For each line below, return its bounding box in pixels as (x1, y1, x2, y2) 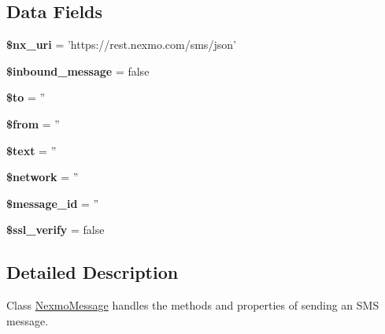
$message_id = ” (6, 195, 99, 211)
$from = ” (6, 115, 60, 132)
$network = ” (6, 169, 79, 185)
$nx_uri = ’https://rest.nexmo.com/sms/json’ (6, 36, 236, 53)
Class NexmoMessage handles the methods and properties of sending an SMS (6, 297, 379, 314)
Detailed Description (6, 260, 179, 284)
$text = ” (6, 142, 57, 158)
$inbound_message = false (6, 62, 150, 79)
